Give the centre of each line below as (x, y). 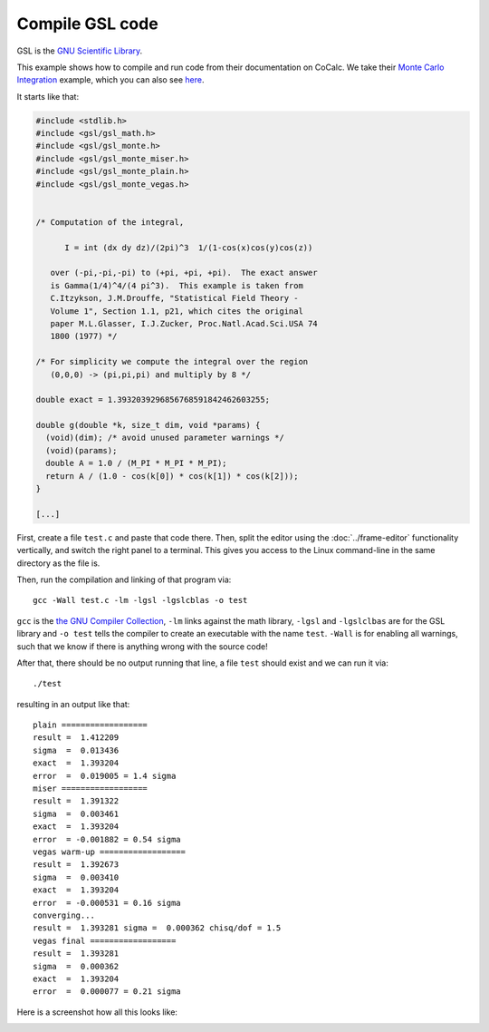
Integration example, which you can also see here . (110, 80)
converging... (64, 915)
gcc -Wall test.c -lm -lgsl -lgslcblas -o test (140, 600)
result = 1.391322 (76, 801)
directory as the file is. (58, 563)
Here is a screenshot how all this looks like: (97, 1012)
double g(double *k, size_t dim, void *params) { (148, 425)
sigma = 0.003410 (76, 877)
